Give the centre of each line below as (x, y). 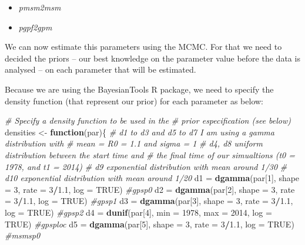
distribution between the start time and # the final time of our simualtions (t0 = (150, 154)
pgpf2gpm (35, 27)
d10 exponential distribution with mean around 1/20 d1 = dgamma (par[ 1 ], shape (152, 178)
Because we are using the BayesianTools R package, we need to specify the (139, 89)
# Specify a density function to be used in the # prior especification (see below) (148, 120)
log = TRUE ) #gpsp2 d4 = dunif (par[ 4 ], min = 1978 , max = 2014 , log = (138, 212)
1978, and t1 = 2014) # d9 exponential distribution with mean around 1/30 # (146, 166)
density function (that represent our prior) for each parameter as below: (134, 101)
